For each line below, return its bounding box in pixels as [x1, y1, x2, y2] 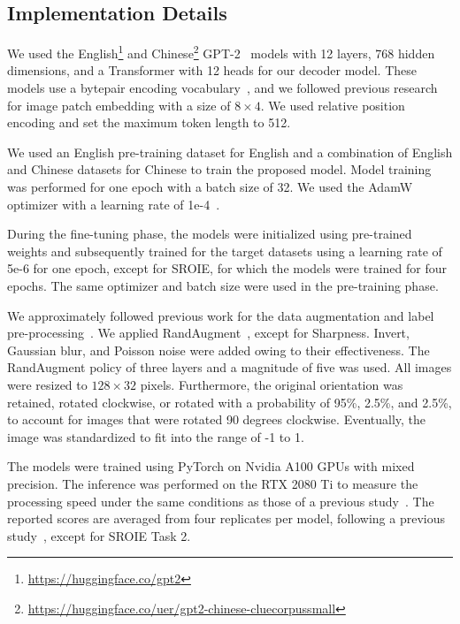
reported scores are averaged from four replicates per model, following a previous [7, 509, 445, 528]
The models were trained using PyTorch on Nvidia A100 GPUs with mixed [7, 457, 415, 476]
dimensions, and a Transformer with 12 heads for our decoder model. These [7, 61, 418, 80]
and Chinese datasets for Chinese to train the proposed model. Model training [7, 160, 432, 179]
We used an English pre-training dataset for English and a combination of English [7, 142, 453, 161]
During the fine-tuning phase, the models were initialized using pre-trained [7, 224, 412, 243]
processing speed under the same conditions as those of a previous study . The [7, 491, 434, 510]
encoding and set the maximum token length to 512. [7, 113, 291, 132]
